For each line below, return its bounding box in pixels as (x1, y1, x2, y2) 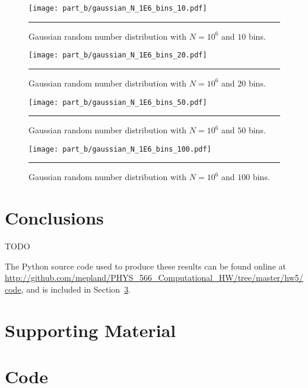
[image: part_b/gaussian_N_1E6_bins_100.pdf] (28, 145, 211, 153)
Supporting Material (5, 318, 176, 342)
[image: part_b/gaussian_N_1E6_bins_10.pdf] (28, 4, 207, 12)
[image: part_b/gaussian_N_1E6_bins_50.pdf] (28, 98, 207, 107)
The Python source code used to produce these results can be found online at (5, 259, 286, 272)
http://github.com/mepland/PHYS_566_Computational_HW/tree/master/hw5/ (5, 271, 303, 284)
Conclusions (5, 206, 104, 230)
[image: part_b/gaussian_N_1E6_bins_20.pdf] (28, 51, 207, 60)
